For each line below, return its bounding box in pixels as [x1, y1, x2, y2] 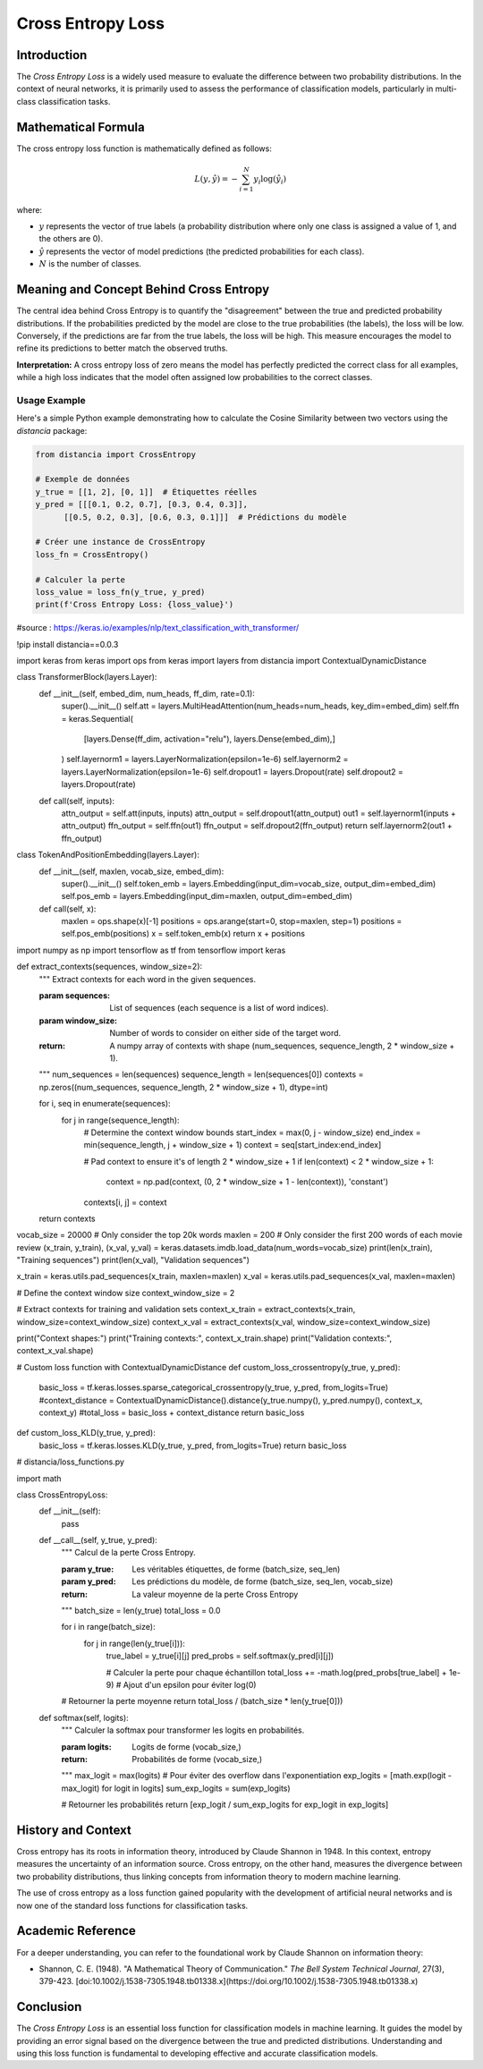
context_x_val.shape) [16, 1345, 94, 1356]
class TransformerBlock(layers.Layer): [16, 672, 157, 683]
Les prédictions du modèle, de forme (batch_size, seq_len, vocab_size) [131, 1576, 394, 1587]
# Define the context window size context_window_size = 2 [16, 1287, 235, 1298]
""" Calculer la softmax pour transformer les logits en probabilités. [61, 1725, 305, 1735]
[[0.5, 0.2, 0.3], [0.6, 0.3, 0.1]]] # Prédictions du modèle [64, 512, 347, 522]
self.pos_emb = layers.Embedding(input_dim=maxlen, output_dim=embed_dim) [61, 891, 353, 902]
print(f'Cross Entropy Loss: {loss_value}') [35, 599, 234, 610]
